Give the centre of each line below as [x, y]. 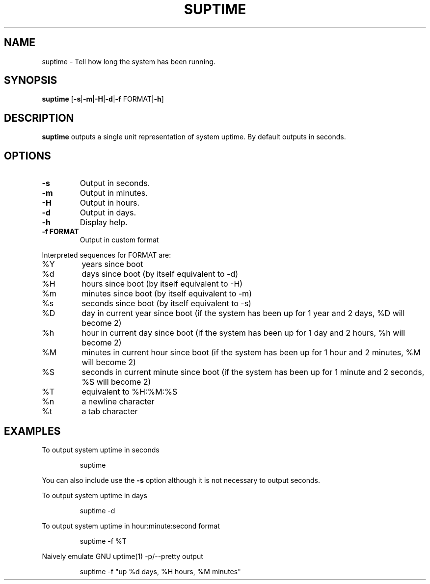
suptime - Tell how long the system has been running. [129, 61]
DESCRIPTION [39, 118]
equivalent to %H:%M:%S [130, 392]
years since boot [112, 264]
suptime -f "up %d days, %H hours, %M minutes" [160, 571]
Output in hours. [110, 203]
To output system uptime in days [95, 495]
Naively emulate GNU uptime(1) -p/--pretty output [122, 556]
